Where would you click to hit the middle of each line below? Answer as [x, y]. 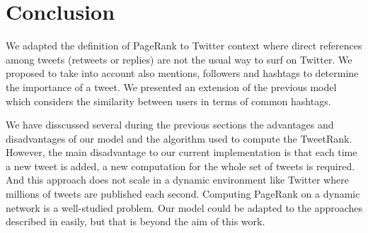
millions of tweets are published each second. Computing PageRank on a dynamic [183, 194]
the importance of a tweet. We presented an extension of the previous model [171, 86]
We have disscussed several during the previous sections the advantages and [170, 125]
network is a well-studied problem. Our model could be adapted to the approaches [184, 207]
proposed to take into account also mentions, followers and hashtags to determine [182, 73]
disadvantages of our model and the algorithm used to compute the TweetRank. [179, 138]
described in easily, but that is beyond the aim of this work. [136, 221]
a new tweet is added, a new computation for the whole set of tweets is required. [180, 166]
